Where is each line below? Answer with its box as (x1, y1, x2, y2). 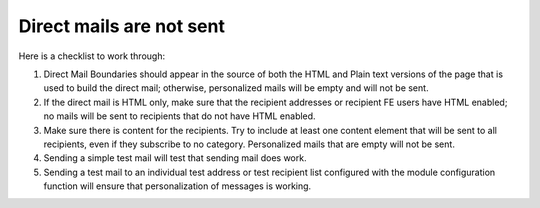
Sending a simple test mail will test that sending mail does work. (43, 152, 307, 164)
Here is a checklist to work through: (18, 50, 165, 62)
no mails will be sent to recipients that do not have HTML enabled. (43, 110, 316, 122)
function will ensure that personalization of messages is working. (43, 180, 312, 192)
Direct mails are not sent (18, 15, 225, 37)
